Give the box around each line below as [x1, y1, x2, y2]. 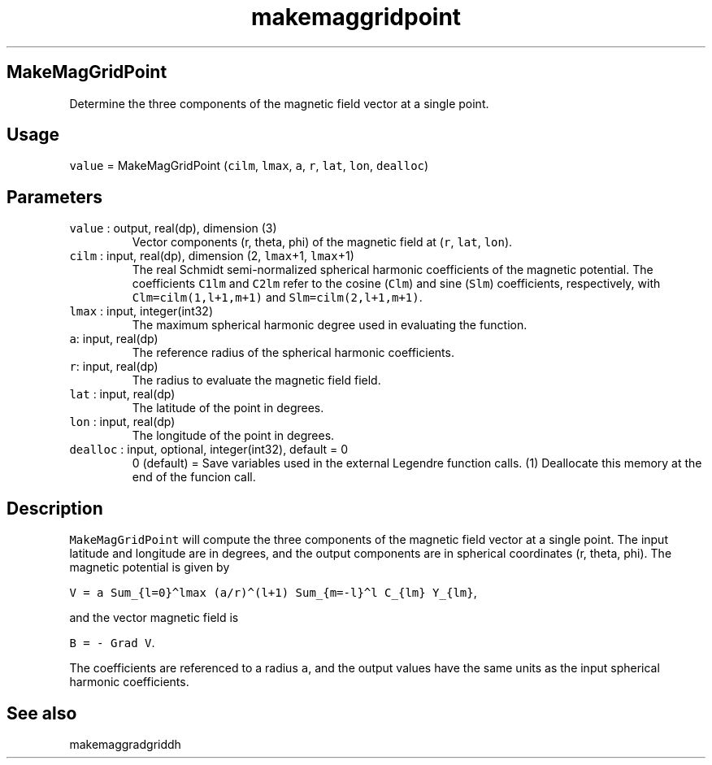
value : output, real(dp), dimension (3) [69, 221, 277, 236]
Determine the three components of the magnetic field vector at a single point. [69, 96, 489, 111]
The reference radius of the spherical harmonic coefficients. [132, 346, 454, 360]
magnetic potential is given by [69, 560, 230, 575]
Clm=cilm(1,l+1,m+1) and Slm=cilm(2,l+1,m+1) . [132, 290, 423, 305]
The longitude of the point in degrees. [132, 428, 335, 443]
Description [7, 498, 103, 519]
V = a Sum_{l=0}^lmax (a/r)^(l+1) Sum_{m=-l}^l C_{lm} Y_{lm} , [69, 585, 477, 600]
